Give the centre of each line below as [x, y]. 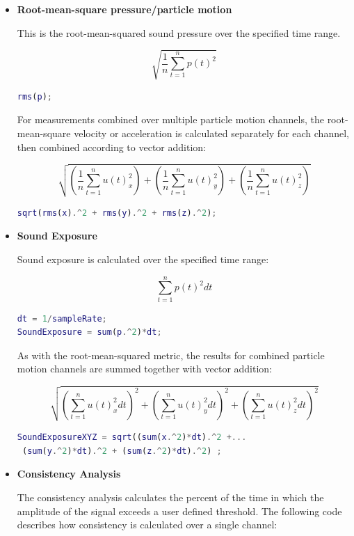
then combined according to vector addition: [111, 147]
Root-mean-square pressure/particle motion [124, 9]
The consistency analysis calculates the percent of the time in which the [170, 497]
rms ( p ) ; [34, 96]
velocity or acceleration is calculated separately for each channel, [211, 133]
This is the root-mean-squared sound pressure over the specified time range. [179, 32]
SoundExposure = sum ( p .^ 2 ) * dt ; [89, 332]
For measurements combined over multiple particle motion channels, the [170, 119]
